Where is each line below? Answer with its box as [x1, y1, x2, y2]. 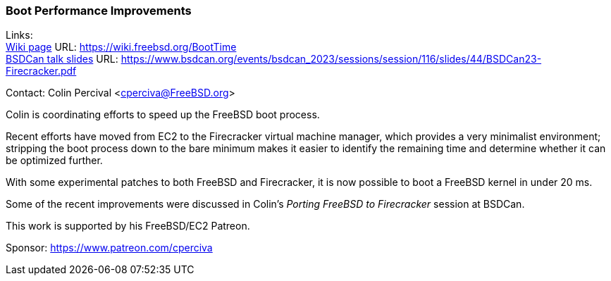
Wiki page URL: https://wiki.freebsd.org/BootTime [6, 41, 237, 54]
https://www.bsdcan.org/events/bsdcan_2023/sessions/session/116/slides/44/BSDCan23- [121, 53, 542, 65]
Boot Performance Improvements [6, 4, 192, 18]
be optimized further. [6, 154, 103, 167]
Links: [6, 29, 33, 42]
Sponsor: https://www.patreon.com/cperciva [6, 242, 213, 254]
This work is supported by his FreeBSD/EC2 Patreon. [6, 220, 250, 232]
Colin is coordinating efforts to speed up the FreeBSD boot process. [6, 108, 320, 121]
